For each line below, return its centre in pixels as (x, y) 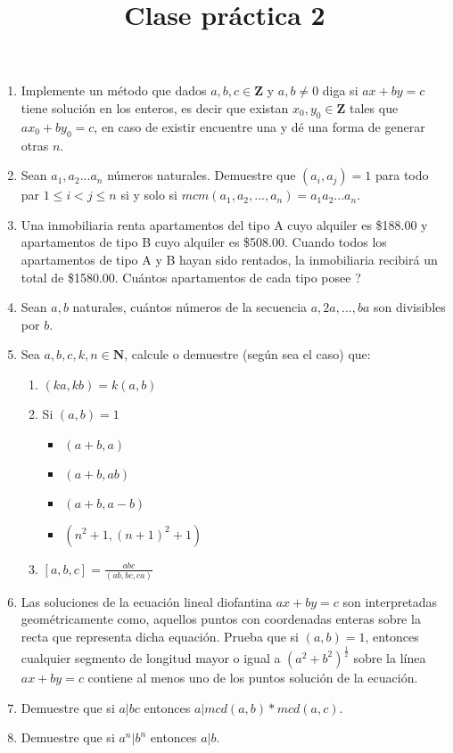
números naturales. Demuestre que (202, 175)
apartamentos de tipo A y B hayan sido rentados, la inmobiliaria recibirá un (229, 259)
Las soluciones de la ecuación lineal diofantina (146, 601)
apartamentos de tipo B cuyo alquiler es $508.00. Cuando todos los (204, 242)
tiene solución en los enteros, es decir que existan (155, 107)
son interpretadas (390, 601)
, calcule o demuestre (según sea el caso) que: (247, 354)
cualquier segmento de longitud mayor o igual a (151, 657)
